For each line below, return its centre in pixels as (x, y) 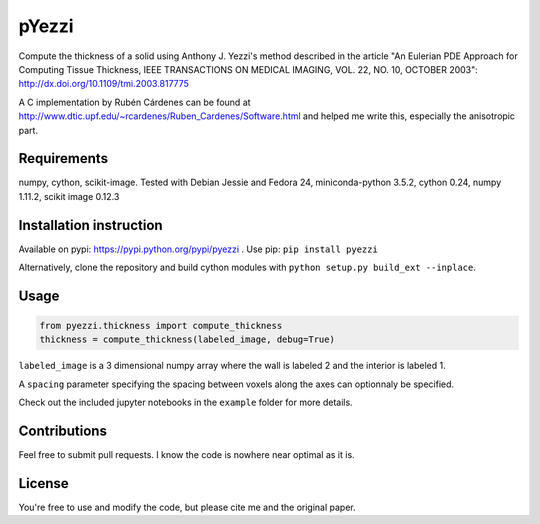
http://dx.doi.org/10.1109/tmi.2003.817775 (104, 84)
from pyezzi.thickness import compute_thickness (161, 326)
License (43, 483)
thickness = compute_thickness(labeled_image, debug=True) (187, 339)
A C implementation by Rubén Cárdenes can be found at (134, 102)
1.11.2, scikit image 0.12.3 (69, 196)
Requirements (63, 158)
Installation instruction (91, 225)
